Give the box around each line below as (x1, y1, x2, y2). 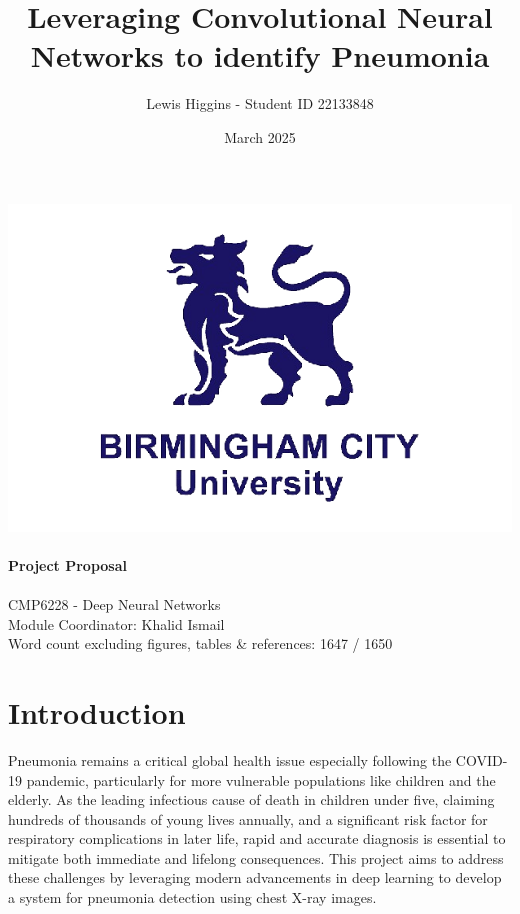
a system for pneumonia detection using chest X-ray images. (8, 887, 377, 908)
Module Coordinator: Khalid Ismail (8, 613, 225, 634)
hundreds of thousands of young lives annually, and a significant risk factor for (8, 808, 488, 829)
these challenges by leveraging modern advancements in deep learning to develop (8, 867, 502, 888)
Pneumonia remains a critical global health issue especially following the (8, 749, 452, 770)
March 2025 (224, 126, 296, 147)
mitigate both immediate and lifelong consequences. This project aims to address (8, 847, 504, 868)
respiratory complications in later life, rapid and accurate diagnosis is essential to (8, 828, 506, 849)
